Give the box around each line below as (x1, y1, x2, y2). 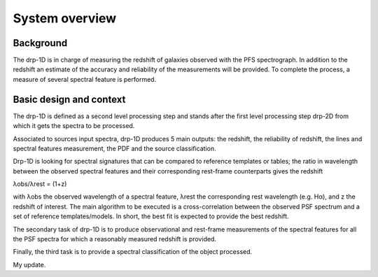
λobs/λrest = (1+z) (13, 180, 67, 188)
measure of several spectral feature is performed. (13, 75, 157, 83)
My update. (13, 260, 46, 269)
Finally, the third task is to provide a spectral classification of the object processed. (13, 248, 253, 256)
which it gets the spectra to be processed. (13, 122, 135, 130)
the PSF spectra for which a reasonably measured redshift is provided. (13, 235, 217, 243)
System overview (13, 10, 117, 26)
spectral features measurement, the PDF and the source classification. (13, 144, 216, 152)
